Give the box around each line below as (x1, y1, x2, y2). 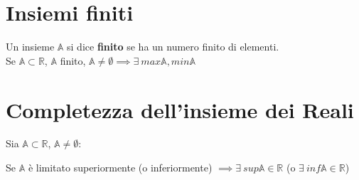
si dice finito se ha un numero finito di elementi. (67, 39, 279, 54)
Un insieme (6, 39, 55, 54)
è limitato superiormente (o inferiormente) (28, 160, 213, 175)
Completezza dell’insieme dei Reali (6, 95, 354, 124)
